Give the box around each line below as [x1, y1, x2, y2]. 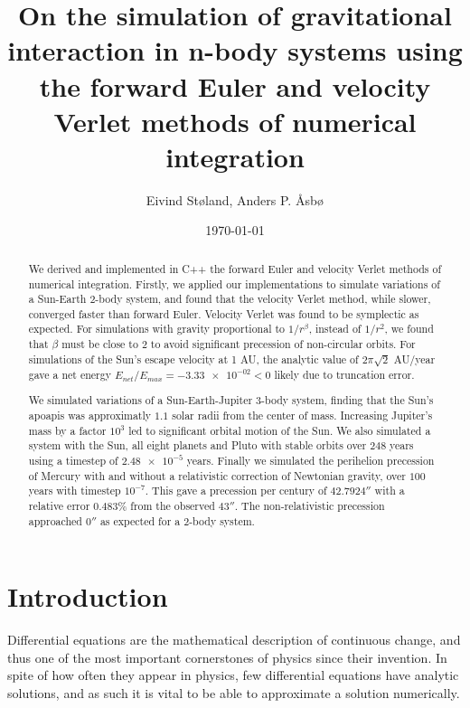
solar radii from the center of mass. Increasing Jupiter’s [172, 407, 433, 422]
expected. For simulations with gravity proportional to [28, 321, 285, 336]
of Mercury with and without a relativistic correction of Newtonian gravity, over [28, 467, 406, 483]
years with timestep [28, 483, 121, 498]
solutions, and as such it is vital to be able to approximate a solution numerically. [7, 683, 460, 702]
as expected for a [99, 513, 181, 528]
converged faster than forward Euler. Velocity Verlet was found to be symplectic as [28, 306, 419, 321]
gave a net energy [28, 366, 111, 382]
